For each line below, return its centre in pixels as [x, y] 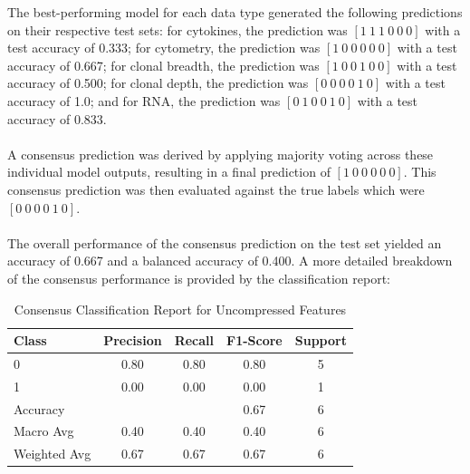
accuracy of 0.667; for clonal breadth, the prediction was [163, 65]
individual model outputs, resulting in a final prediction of [169, 172]
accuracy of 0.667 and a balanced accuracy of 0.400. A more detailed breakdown [230, 261]
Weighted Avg [53, 454]
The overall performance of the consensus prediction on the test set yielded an [225, 242]
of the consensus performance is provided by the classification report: [199, 278]
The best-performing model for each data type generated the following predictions [235, 12]
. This [420, 172]
